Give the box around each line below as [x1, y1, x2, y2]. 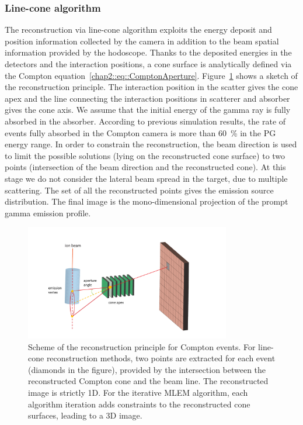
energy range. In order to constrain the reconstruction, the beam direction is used [5, 138, 297, 150]
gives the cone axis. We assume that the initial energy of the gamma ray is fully [5, 103, 291, 116]
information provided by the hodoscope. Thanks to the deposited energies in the [5, 46, 292, 58]
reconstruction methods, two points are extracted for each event [46, 352, 276, 364]
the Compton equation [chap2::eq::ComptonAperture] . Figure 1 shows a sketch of [5, 69, 298, 81]
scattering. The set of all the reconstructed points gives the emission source [5, 184, 274, 196]
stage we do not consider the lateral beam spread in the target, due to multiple [5, 172, 288, 184]
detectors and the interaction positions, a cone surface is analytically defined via [5, 58, 292, 70]
